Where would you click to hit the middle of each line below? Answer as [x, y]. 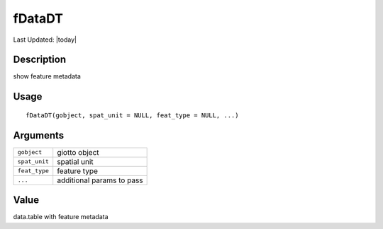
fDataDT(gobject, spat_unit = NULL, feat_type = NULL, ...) [132, 115]
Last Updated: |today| [45, 40]
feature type [78, 171]
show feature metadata [47, 76]
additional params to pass [100, 180]
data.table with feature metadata [61, 217]
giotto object [78, 152]
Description [40, 60]
